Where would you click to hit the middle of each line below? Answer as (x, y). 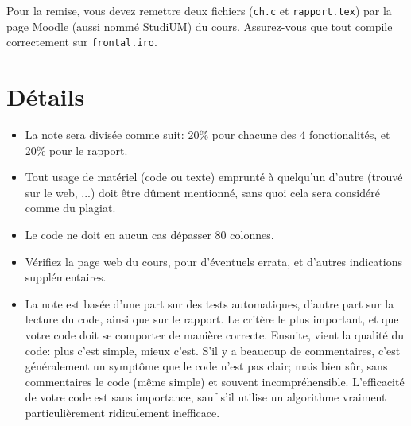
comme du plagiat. (70, 208)
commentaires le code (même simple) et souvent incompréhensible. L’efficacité (215, 381)
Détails (46, 97)
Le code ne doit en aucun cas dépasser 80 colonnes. (149, 234)
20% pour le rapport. (76, 150)
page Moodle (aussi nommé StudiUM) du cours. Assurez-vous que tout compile (200, 26)
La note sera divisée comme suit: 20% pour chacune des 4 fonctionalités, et (207, 135)
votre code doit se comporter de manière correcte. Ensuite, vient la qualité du (214, 334)
